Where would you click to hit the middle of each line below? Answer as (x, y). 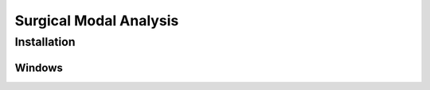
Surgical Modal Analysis (97, 21)
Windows (39, 67)
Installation (45, 42)
